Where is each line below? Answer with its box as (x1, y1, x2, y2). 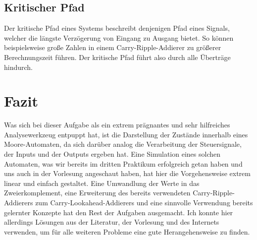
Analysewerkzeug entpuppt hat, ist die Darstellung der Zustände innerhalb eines (4, 129, 248, 139)
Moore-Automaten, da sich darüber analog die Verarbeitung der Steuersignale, (4, 139, 242, 149)
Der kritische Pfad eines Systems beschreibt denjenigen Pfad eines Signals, (4, 23, 230, 33)
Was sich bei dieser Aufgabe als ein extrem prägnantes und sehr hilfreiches (4, 120, 230, 130)
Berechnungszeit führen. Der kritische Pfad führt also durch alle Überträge (4, 52, 231, 62)
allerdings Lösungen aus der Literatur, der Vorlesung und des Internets (4, 217, 219, 227)
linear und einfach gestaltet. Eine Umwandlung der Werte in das (4, 178, 200, 188)
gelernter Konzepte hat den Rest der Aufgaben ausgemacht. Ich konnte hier (4, 207, 233, 217)
